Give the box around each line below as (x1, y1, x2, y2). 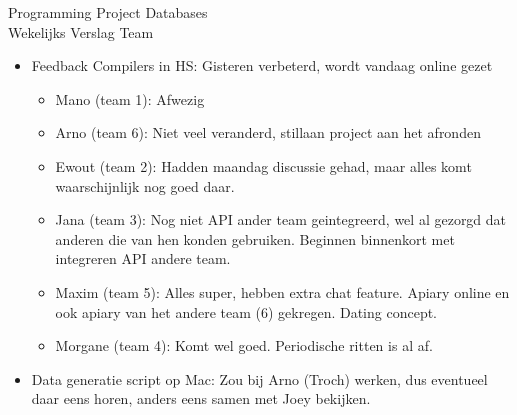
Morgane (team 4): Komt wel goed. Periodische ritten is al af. (55, 335, 433, 356)
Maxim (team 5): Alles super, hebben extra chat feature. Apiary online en (55, 281, 510, 302)
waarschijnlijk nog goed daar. (55, 175, 235, 196)
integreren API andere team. (55, 248, 231, 269)
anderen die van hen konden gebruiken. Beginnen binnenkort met (55, 228, 455, 249)
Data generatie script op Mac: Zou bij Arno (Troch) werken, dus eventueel (31, 368, 488, 389)
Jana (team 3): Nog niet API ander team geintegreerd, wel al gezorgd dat (55, 209, 507, 230)
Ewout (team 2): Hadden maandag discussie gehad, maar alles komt (55, 155, 472, 176)
